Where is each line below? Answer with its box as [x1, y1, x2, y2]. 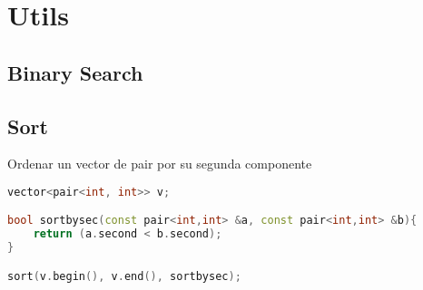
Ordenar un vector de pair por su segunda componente [7, 154, 312, 173]
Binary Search [7, 58, 143, 86]
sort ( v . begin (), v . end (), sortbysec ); [7, 269, 241, 283]
